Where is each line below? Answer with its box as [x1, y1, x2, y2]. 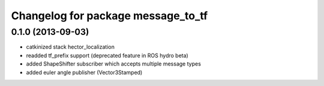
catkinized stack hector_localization [26, 43, 115, 51]
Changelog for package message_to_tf [11, 9, 208, 22]
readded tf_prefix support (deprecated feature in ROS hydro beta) [26, 52, 188, 59]
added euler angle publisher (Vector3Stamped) [26, 69, 143, 76]
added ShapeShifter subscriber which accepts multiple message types [26, 60, 201, 67]
